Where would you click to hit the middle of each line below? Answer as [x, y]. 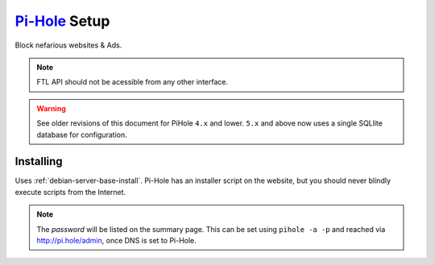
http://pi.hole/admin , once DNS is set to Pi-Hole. [116, 240]
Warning [51, 108]
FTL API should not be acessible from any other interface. [133, 82]
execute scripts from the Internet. [70, 192]
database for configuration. [82, 135]
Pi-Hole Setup [62, 21]
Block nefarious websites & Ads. [68, 45]
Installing [39, 161]
